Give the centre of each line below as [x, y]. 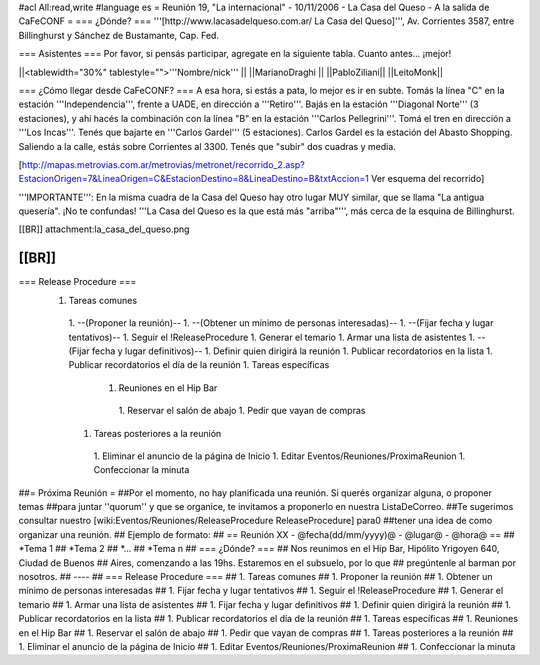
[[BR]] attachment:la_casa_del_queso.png [104, 229]
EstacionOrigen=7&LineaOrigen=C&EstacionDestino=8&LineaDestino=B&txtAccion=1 [194, 179]
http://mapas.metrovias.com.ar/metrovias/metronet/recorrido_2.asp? [163, 164]
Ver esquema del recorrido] [427, 179]
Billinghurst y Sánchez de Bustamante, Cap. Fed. [119, 35]
